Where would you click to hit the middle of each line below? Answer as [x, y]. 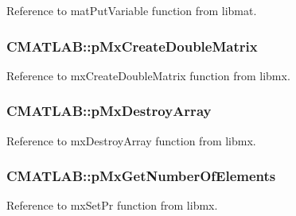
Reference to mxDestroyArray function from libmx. [131, 140]
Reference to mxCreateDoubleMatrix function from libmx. [148, 75]
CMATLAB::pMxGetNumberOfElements [141, 176]
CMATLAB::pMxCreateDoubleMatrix [132, 46]
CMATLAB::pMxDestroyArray [109, 111]
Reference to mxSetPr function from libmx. [112, 205]
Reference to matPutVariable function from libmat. [132, 10]
